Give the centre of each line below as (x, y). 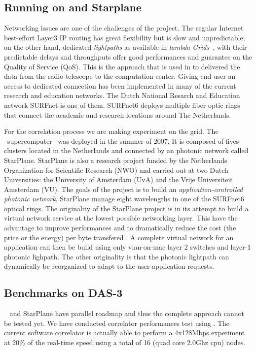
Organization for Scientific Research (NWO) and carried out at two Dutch (116, 170)
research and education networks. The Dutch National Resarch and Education (122, 95)
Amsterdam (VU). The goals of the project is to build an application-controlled (124, 189)
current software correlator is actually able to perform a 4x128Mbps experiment (125, 333)
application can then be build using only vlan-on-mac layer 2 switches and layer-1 (128, 247)
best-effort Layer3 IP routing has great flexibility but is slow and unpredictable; (125, 37)
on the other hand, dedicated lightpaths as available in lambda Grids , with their (126, 47)
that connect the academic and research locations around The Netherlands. (118, 114)
